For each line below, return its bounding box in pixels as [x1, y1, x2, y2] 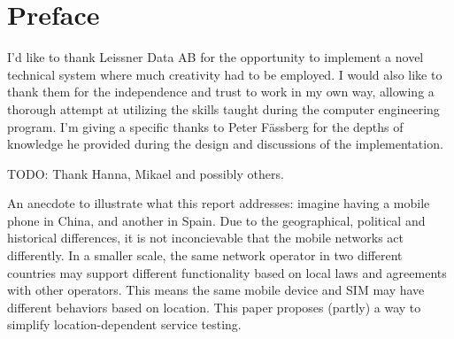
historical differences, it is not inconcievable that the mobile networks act [7, 228, 404, 247]
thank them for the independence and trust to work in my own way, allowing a [7, 82, 435, 101]
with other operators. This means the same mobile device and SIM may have [7, 281, 425, 299]
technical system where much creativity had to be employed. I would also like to [7, 65, 442, 83]
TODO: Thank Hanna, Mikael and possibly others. [7, 164, 284, 182]
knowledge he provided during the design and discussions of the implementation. [7, 135, 443, 153]
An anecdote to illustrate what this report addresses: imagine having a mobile [7, 194, 430, 212]
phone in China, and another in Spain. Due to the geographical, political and [7, 211, 426, 229]
